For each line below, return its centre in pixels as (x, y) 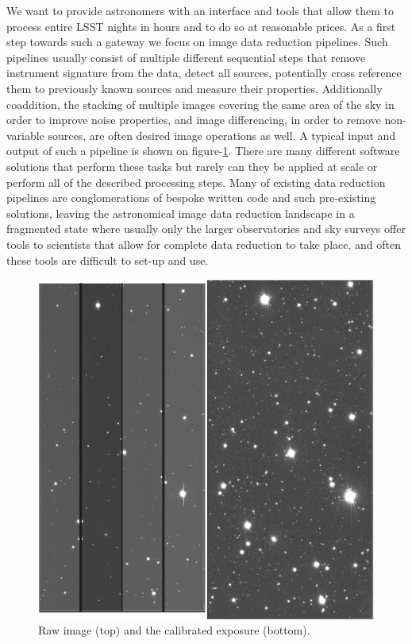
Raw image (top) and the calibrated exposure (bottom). (174, 630)
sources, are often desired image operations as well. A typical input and (222, 135)
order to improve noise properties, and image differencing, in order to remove (194, 120)
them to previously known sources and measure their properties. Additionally (194, 88)
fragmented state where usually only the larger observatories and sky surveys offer (206, 229)
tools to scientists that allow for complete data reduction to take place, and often (204, 244)
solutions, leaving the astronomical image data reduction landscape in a (181, 213)
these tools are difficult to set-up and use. (108, 260)
